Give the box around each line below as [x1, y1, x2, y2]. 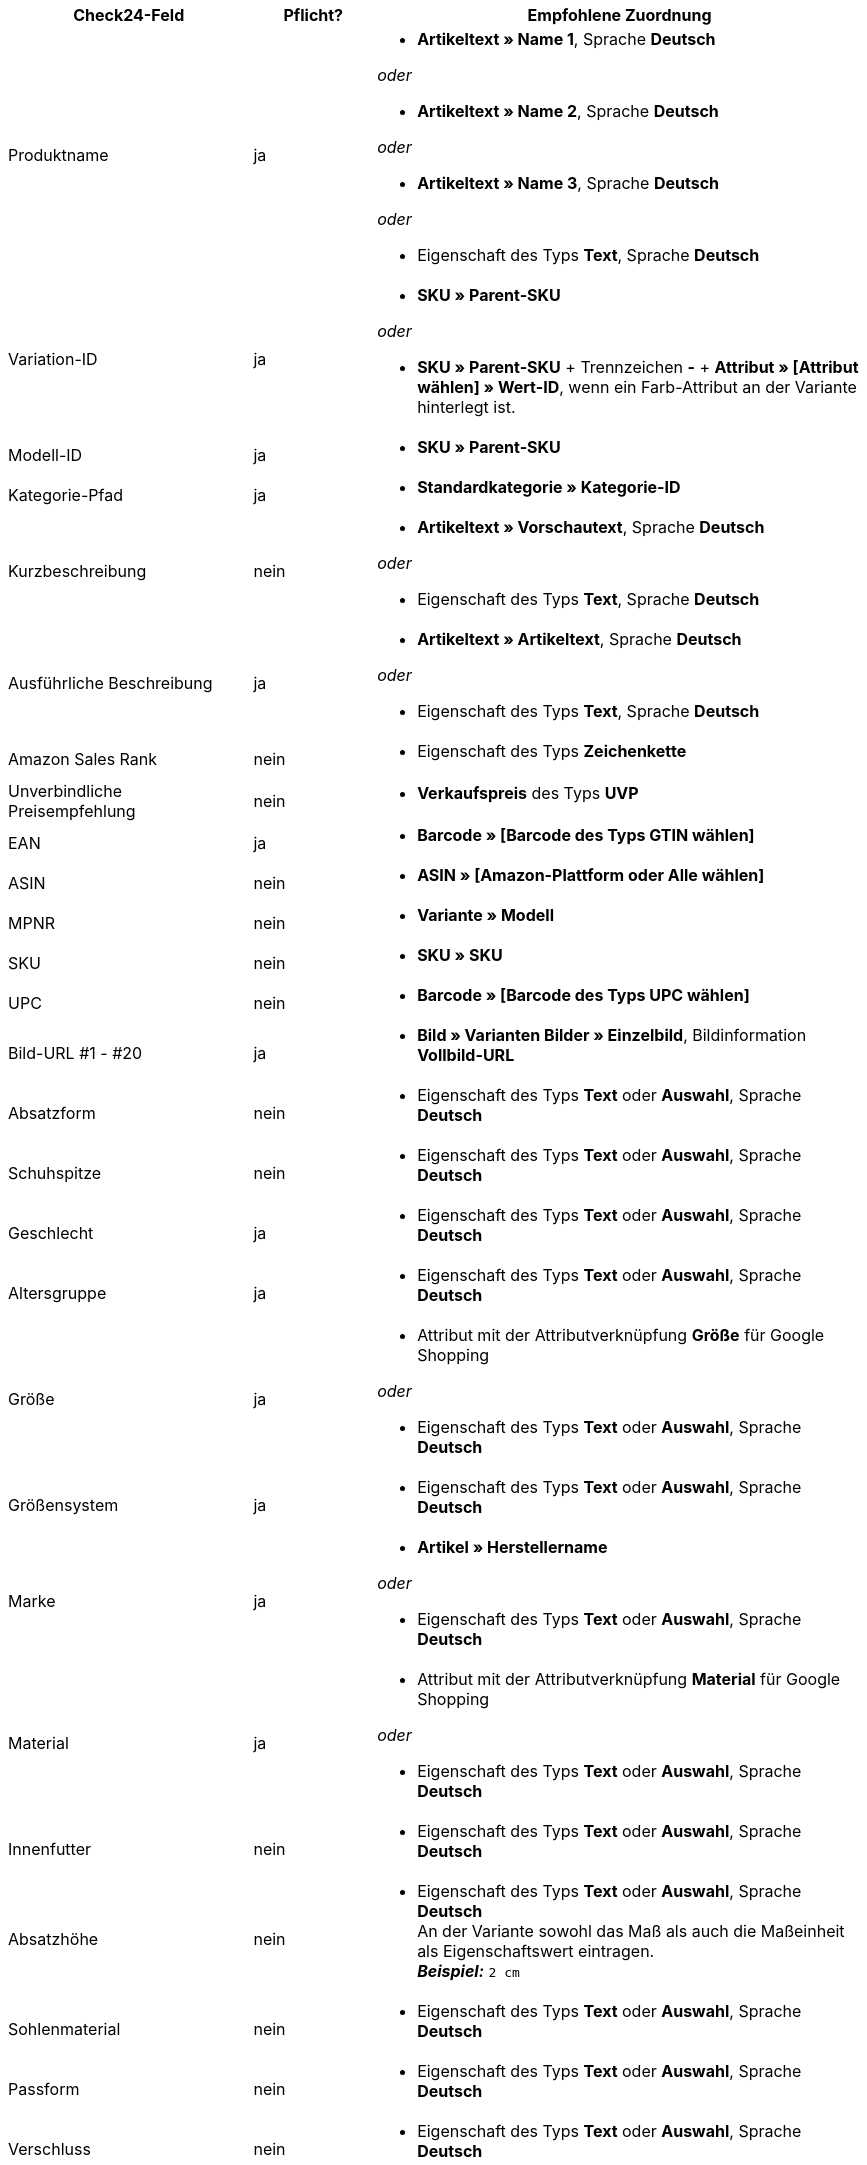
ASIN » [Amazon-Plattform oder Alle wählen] [417, 865, 765, 885]
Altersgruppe [8, 1283, 107, 1303]
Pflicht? [283, 5, 344, 25]
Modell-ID [8, 445, 83, 465]
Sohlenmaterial [8, 2019, 121, 2039]
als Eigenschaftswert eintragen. [417, 1941, 655, 1961]
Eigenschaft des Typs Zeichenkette [417, 741, 687, 761]
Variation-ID [8, 349, 98, 369]
